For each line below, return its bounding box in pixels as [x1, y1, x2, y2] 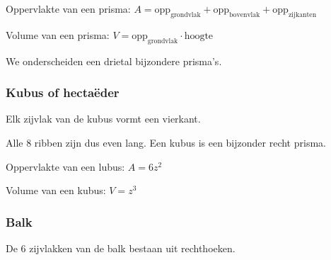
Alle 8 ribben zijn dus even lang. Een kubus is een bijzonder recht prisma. [6, 135, 326, 149]
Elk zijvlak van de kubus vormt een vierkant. [6, 111, 201, 126]
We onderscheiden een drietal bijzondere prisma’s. [6, 53, 222, 68]
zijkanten [288, 11, 317, 18]
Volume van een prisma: [6, 27, 110, 42]
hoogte [184, 30, 214, 41]
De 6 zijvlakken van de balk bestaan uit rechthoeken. [6, 241, 236, 255]
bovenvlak [229, 11, 260, 18]
